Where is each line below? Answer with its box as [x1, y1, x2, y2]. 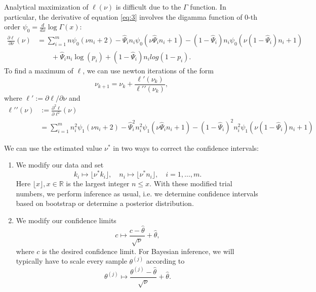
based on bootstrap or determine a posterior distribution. [16, 198, 194, 208]
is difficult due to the [115, 2, 181, 12]
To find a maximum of [4, 65, 73, 76]
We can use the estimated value [4, 142, 102, 153]
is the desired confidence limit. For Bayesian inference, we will [42, 245, 234, 256]
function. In [190, 2, 226, 12]
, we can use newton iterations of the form [83, 65, 214, 76]
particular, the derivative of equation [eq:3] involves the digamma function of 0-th [4, 11, 257, 22]
